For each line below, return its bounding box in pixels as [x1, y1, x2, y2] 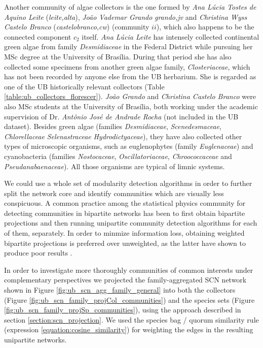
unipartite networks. [4, 334, 67, 344]
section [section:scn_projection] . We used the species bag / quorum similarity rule [4, 314, 259, 325]
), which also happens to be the [156, 21, 254, 32]
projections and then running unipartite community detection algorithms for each [4, 217, 257, 228]
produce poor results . [4, 247, 72, 258]
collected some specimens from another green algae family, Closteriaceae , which [4, 61, 250, 72]
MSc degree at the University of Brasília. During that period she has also [4, 51, 232, 61]
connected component [4, 31, 71, 42]
